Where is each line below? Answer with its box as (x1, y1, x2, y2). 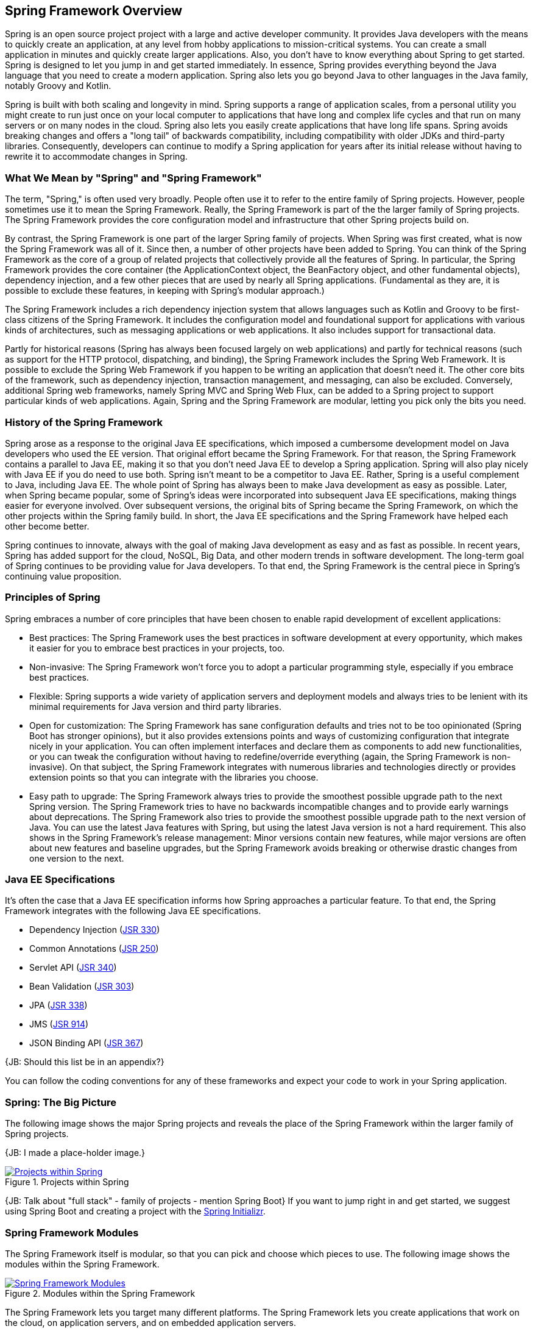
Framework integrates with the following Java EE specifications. (5, 905, 261, 916)
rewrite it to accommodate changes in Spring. (5, 151, 188, 162)
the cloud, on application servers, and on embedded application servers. (5, 1317, 297, 1328)
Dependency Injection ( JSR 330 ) (29, 924, 160, 935)
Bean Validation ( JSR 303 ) (29, 981, 135, 992)
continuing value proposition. (5, 570, 122, 581)
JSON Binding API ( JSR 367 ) (29, 1038, 144, 1049)
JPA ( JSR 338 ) (29, 1000, 88, 1011)
